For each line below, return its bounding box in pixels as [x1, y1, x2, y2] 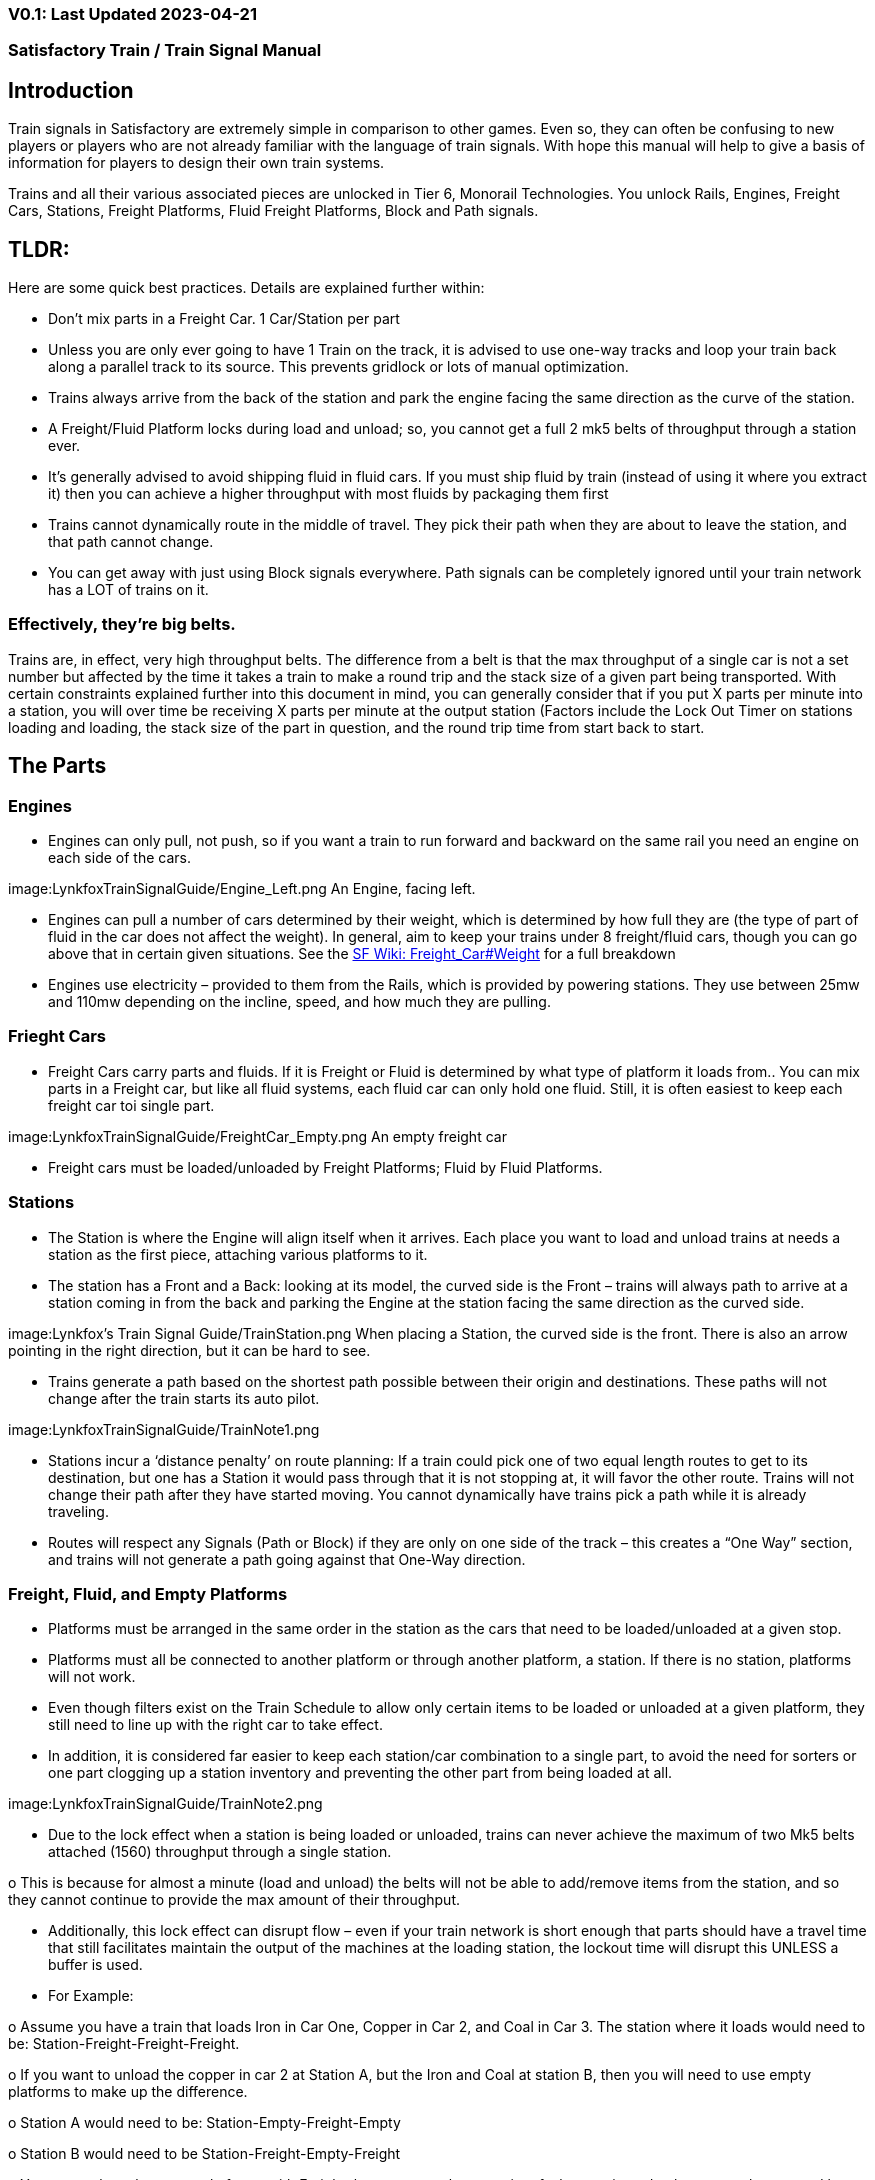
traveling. [48, 1502, 109, 1520]
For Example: [48, 1987, 134, 2005]
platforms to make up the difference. [8, 2083, 248, 2101]
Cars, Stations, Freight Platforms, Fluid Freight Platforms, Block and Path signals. [8, 202, 539, 220]
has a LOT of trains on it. [48, 581, 209, 599]
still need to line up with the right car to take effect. [48, 1716, 383, 1734]
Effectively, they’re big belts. [8, 614, 236, 635]
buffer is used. [48, 1956, 143, 1974]
